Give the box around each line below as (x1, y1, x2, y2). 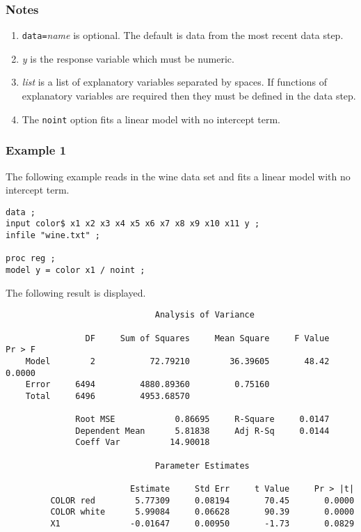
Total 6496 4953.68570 (25, 391, 190, 401)
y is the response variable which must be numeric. (22, 51, 234, 65)
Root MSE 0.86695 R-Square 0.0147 (75, 414, 330, 425)
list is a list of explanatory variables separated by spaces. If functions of (22, 75, 327, 89)
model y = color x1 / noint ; (6, 265, 145, 275)
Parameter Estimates (154, 460, 250, 471)
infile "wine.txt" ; (6, 230, 101, 241)
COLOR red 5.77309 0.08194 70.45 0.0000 (50, 495, 355, 506)
